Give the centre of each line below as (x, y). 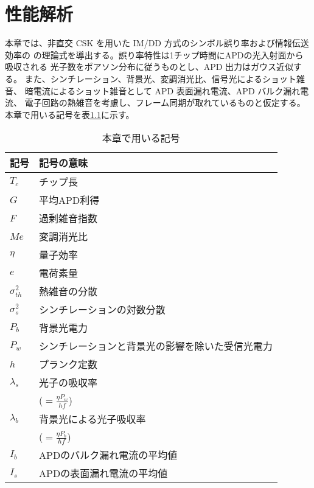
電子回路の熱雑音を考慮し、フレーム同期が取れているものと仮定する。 (165, 103)
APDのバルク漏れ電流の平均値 (108, 455)
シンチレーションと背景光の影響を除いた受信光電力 (156, 346)
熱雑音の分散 (68, 291)
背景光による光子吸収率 (92, 419)
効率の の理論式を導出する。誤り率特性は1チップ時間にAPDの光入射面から (154, 54)
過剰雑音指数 (68, 218)
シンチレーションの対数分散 (102, 310)
